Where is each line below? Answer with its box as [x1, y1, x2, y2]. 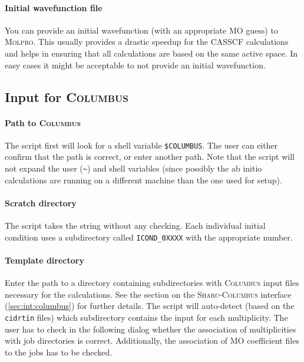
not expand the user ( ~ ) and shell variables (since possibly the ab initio [5, 162, 262, 174]
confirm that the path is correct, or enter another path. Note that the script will [5, 150, 295, 163]
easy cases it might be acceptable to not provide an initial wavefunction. [5, 58, 266, 71]
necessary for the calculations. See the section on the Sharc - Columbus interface [5, 288, 292, 300]
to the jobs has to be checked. [5, 345, 113, 358]
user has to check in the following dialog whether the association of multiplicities [5, 322, 296, 335]
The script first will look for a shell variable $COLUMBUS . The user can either [5, 139, 278, 151]
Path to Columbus [5, 116, 81, 129]
